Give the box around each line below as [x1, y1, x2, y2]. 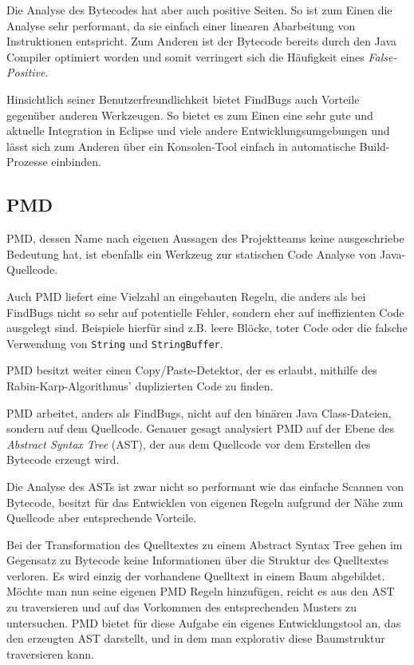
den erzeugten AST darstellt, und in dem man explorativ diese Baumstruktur [6, 630, 385, 647]
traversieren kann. [6, 645, 94, 662]
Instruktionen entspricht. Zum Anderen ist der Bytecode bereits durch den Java [6, 33, 396, 49]
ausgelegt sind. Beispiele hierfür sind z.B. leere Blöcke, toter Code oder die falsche [6, 319, 408, 336]
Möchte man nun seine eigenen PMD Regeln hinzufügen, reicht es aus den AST [6, 583, 395, 600]
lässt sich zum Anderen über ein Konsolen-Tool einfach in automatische [6, 137, 356, 154]
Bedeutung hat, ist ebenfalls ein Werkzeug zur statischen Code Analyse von [6, 245, 377, 262]
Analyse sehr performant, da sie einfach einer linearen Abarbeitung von [6, 17, 356, 34]
